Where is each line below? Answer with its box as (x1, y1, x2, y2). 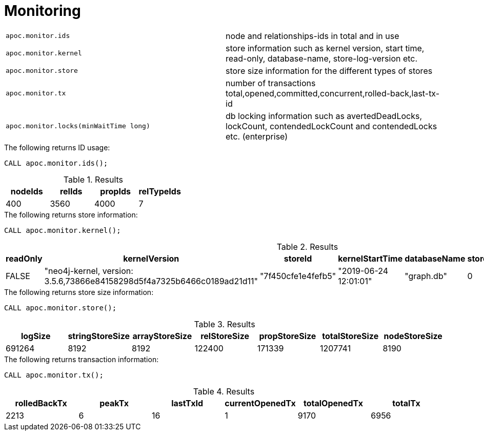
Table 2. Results (276, 241, 338, 252)
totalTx (392, 398, 420, 408)
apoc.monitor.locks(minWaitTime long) (6, 122, 150, 130)
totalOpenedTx (304, 398, 364, 408)
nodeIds (10, 186, 43, 196)
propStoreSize (259, 330, 316, 341)
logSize (21, 330, 51, 341)
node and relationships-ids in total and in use (226, 30, 399, 41)
